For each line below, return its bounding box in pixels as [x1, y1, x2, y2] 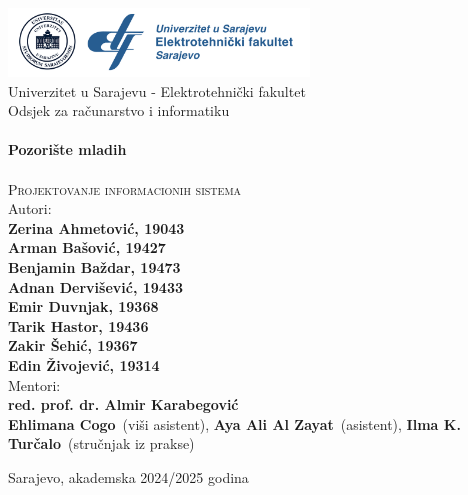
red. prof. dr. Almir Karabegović [8, 394, 239, 415]
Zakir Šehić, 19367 [8, 335, 138, 356]
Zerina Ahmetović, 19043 [8, 217, 185, 238]
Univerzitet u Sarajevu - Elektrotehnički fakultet [8, 80, 306, 101]
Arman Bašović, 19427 [8, 237, 166, 258]
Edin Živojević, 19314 [8, 355, 160, 375]
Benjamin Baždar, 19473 [8, 257, 181, 278]
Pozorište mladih [8, 139, 127, 160]
